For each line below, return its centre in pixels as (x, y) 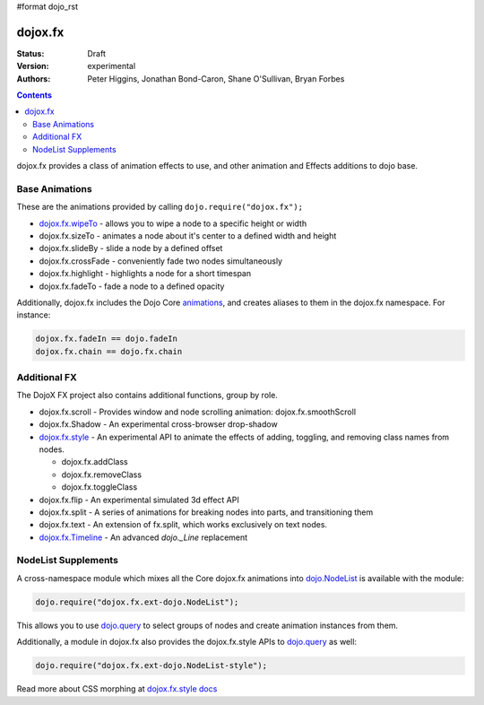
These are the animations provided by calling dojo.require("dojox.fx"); (160, 207)
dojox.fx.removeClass (102, 474)
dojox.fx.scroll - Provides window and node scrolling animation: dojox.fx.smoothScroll (198, 412)
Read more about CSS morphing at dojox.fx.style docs (117, 689)
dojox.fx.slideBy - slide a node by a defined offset (131, 248)
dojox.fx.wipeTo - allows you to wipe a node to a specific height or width (173, 223)
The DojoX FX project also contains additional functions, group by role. (147, 396)
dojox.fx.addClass (95, 462)
